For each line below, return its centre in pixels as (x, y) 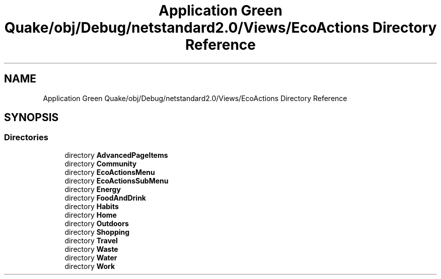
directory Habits (92, 206)
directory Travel (91, 240)
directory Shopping (97, 232)
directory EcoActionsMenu (110, 172)
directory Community (101, 163)
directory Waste (91, 249)
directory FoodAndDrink (105, 198)
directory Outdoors (97, 223)
